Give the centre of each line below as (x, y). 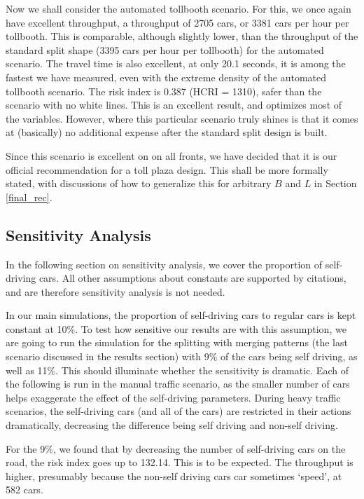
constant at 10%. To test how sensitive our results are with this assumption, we (176, 328)
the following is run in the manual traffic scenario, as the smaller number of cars (178, 384)
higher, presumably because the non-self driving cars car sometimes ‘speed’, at (174, 476)
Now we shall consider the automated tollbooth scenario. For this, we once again (178, 8)
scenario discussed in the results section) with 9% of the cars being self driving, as (182, 356)
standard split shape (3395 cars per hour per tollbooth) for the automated (165, 49)
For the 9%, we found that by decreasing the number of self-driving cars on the (176, 448)
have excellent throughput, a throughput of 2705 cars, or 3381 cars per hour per (177, 22)
